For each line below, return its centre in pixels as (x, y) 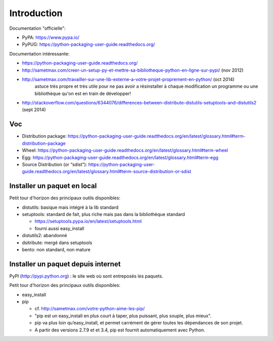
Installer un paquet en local (53, 186)
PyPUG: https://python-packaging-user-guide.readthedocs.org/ (88, 44)
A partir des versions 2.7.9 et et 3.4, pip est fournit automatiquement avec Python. (120, 330)
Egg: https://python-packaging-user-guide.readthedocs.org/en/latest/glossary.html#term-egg (120, 157)
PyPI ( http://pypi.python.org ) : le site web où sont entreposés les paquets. (86, 276)
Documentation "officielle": (37, 28)
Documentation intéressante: (39, 53)
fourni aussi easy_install (59, 228)
